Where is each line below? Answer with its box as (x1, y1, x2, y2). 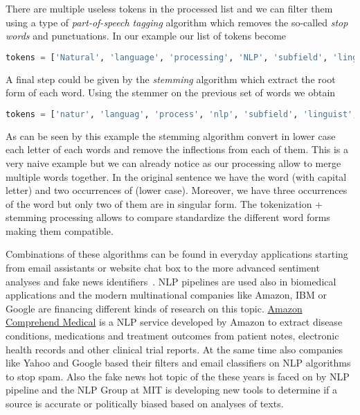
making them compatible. (6, 223, 114, 238)
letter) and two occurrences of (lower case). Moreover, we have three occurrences (6, 183, 348, 197)
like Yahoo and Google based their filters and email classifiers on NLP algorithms (6, 355, 351, 370)
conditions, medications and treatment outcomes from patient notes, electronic (6, 328, 339, 343)
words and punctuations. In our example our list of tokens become (6, 28, 287, 43)
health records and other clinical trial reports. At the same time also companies (6, 342, 343, 356)
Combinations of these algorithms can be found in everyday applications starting (6, 247, 348, 261)
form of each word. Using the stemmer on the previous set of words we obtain (6, 85, 336, 100)
